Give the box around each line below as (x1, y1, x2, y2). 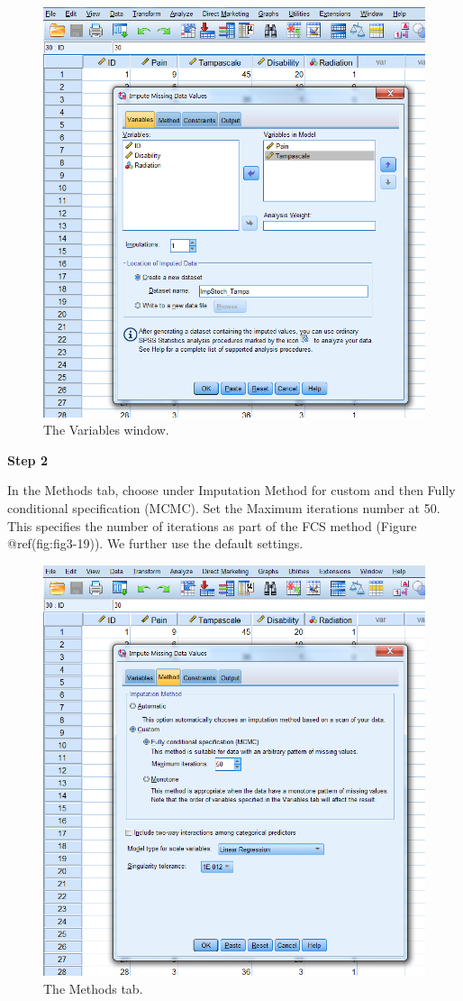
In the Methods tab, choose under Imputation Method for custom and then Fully (7, 481, 456, 500)
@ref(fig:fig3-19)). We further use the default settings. (7, 534, 304, 553)
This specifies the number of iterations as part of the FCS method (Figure (7, 516, 417, 535)
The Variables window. (43, 420, 169, 439)
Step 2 (7, 450, 48, 469)
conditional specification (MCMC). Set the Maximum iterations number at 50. (7, 499, 440, 518)
